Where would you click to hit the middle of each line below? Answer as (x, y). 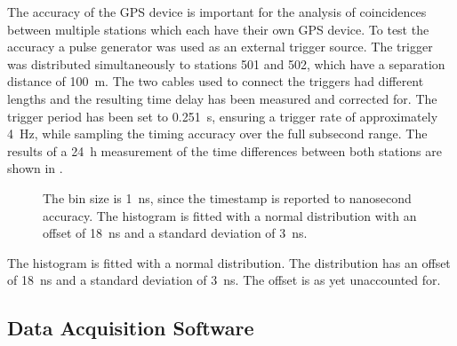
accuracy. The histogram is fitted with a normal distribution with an (230, 215)
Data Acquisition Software (131, 328)
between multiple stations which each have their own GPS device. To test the (218, 29)
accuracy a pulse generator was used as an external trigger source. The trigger (220, 47)
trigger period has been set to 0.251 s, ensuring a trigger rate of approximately (223, 116)
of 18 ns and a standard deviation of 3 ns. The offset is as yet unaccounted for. (224, 280)
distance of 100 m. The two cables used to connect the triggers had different (216, 81)
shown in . (35, 168)
